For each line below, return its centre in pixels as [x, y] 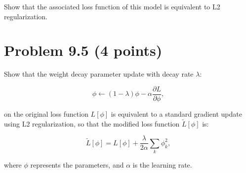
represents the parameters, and [77, 165]
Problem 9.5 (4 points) [83, 50]
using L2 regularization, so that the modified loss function [92, 123]
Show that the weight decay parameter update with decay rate [99, 74]
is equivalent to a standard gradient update [176, 113]
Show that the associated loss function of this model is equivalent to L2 [112, 6]
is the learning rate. [162, 165]
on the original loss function [46, 113]
